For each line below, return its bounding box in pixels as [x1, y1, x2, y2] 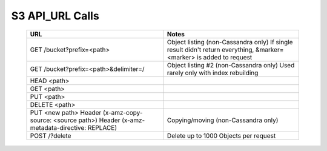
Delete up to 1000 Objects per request [167, 131, 276, 139]
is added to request [197, 53, 253, 61]
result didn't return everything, [167, 45, 254, 54]
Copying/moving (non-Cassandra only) [167, 116, 279, 124]
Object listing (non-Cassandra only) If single [167, 38, 293, 46]
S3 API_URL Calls [11, 9, 99, 22]
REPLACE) [87, 123, 117, 132]
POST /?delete [30, 131, 71, 139]
